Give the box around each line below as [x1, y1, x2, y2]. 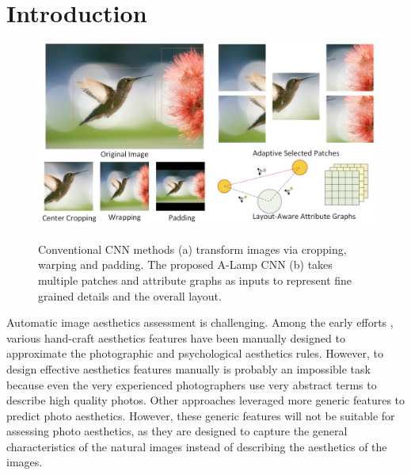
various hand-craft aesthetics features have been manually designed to [6, 329, 345, 346]
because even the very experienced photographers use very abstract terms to [6, 376, 377, 393]
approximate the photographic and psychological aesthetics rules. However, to [6, 345, 384, 362]
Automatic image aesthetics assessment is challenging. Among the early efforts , [6, 314, 394, 331]
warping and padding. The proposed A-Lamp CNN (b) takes [38, 256, 333, 273]
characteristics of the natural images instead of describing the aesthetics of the [6, 438, 387, 454]
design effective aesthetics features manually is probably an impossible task [6, 360, 371, 377]
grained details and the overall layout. [38, 287, 222, 304]
